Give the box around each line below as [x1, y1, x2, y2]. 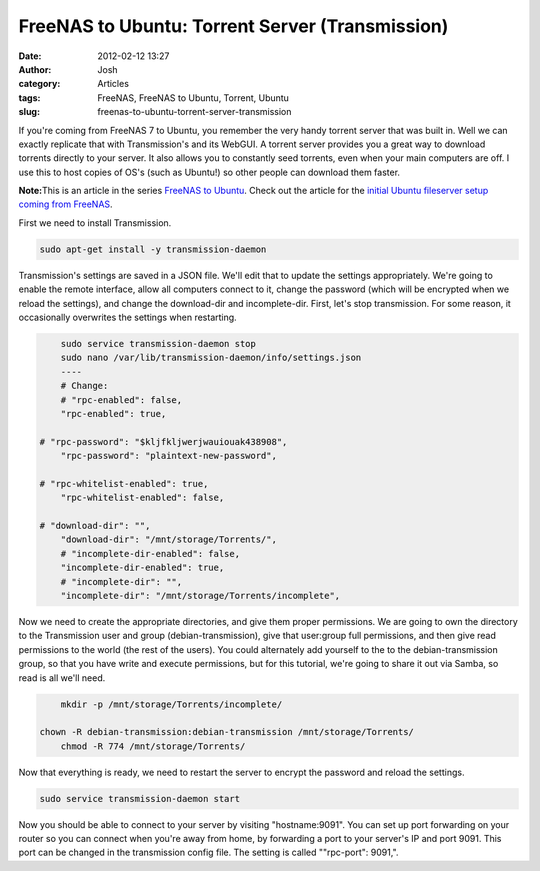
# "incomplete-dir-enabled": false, [60, 548, 240, 559]
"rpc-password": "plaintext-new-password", [60, 450, 277, 462]
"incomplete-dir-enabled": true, [60, 562, 225, 574]
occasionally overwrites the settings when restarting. [18, 311, 237, 323]
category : [18, 78, 61, 90]
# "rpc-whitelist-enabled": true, [39, 478, 209, 489]
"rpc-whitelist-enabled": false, [60, 492, 225, 504]
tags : [18, 91, 41, 104]
